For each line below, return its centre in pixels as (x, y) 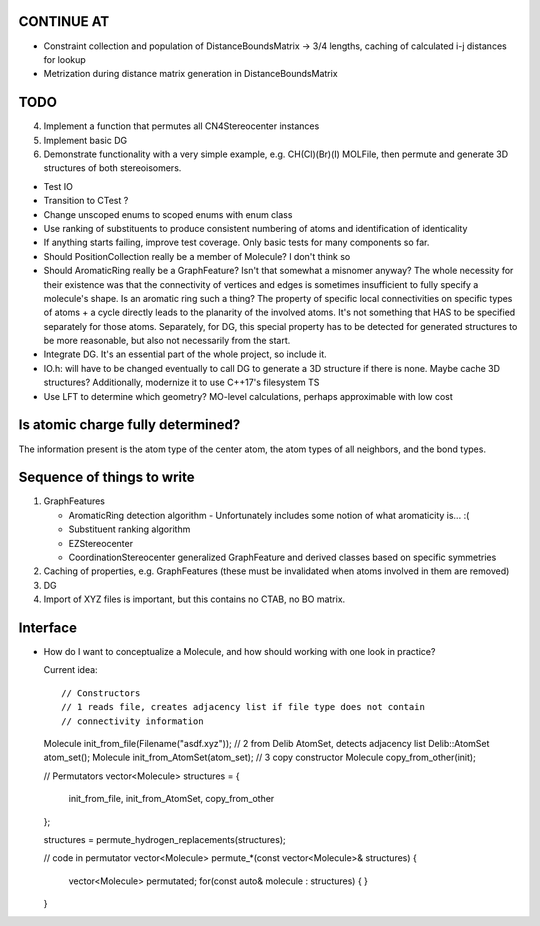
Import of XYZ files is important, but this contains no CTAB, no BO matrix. (194, 599)
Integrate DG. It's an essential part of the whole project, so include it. (185, 354)
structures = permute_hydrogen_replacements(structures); (164, 839)
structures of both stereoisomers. (112, 168)
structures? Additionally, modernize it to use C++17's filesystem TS (181, 382)
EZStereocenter (101, 543)
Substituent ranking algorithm (129, 529)
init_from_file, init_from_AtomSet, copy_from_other (171, 799)
